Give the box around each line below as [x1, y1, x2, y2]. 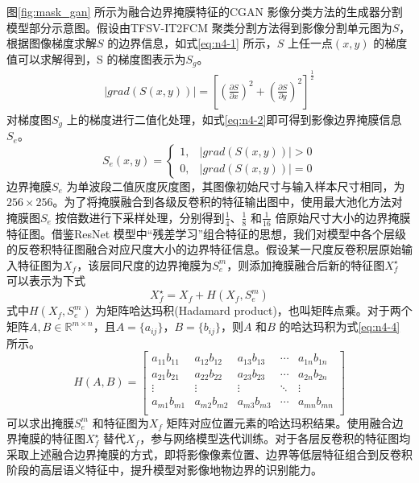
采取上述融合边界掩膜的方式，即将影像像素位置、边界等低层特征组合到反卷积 [6, 445, 413, 462]
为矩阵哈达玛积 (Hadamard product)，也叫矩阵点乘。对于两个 [95, 302, 413, 319]
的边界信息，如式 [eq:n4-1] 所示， [107, 35, 277, 52]
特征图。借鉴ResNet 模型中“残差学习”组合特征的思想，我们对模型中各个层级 [6, 225, 407, 242]
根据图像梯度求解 [6, 35, 97, 52]
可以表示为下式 [6, 272, 85, 289]
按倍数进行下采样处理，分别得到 [55, 208, 225, 225]
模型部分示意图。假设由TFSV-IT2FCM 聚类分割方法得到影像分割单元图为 [6, 19, 392, 35]
